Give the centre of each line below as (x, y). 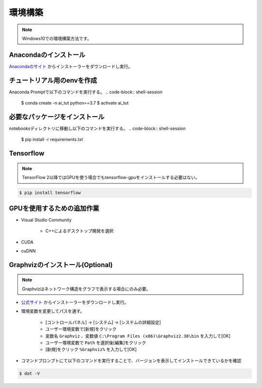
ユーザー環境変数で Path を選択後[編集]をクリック (96, 343)
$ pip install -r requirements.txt (52, 140)
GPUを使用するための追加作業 (54, 208)
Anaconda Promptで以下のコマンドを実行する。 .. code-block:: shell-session (86, 92)
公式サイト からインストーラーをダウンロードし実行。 (75, 302)
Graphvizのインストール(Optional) (61, 265)
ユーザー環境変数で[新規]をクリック (81, 329)
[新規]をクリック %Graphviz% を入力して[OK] (91, 350)
